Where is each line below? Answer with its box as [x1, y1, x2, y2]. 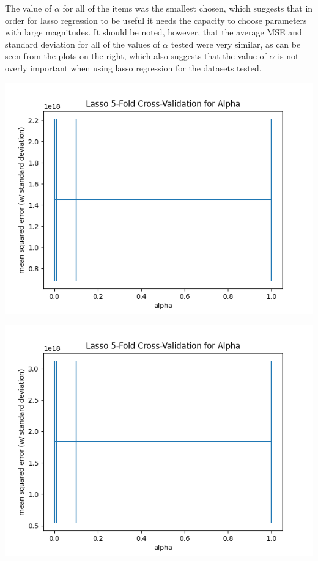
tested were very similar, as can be [171, 37, 301, 50]
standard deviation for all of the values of [5, 37, 160, 50]
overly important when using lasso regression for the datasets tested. [5, 61, 262, 74]
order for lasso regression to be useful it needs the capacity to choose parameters [5, 13, 307, 26]
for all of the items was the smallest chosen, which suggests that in [62, 2, 313, 14]
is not [278, 50, 299, 62]
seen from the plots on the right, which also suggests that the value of [5, 50, 267, 62]
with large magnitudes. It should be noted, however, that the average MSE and [5, 26, 302, 38]
